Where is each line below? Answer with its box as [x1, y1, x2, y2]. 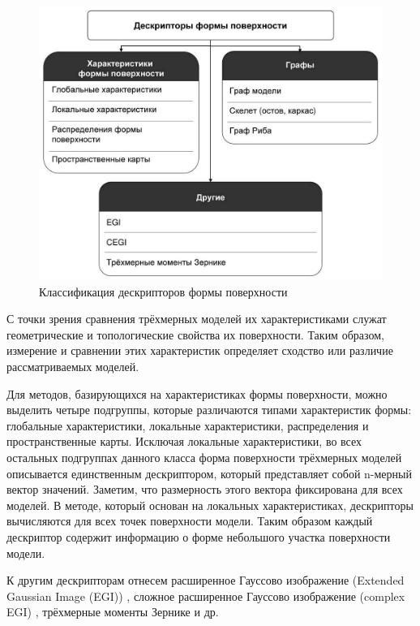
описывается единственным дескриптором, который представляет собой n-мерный [6, 464, 412, 481]
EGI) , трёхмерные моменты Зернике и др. [6, 603, 219, 620]
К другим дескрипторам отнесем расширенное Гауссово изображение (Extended [6, 572, 405, 589]
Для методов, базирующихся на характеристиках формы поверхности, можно [6, 385, 388, 402]
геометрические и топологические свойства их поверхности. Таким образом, [6, 326, 384, 343]
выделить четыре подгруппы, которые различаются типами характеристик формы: [6, 401, 412, 418]
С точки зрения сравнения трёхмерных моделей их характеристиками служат [6, 310, 387, 327]
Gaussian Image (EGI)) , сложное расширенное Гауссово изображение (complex [6, 587, 405, 604]
